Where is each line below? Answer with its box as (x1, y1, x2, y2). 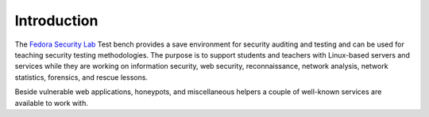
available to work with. (14, 98, 89, 108)
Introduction (14, 12, 99, 29)
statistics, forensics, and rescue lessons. (14, 72, 149, 82)
